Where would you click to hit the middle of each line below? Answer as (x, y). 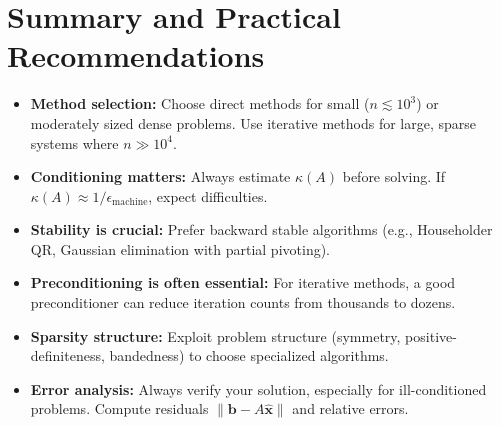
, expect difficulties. (208, 195)
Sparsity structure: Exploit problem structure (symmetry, (215, 335)
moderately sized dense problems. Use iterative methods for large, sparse (253, 122)
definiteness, (67, 355)
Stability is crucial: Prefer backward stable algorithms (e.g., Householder (261, 229)
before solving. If (394, 176)
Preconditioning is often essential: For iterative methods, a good (243, 282)
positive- (431, 335)
